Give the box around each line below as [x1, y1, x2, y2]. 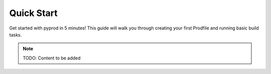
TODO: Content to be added [23, 55, 81, 61]
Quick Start [9, 7, 58, 18]
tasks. [9, 31, 22, 37]
